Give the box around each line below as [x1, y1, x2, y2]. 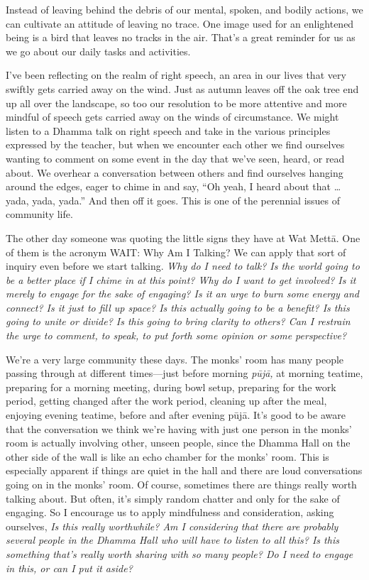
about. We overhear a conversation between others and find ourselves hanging [6, 165, 343, 180]
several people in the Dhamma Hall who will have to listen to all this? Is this [6, 532, 339, 547]
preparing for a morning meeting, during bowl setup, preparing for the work [6, 379, 336, 394]
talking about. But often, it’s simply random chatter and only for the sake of [6, 491, 340, 505]
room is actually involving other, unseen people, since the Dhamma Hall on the [6, 435, 351, 450]
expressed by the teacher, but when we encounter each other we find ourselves [6, 137, 345, 152]
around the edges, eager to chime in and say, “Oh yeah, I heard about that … [6, 179, 341, 194]
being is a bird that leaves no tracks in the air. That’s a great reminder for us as [6, 30, 356, 45]
